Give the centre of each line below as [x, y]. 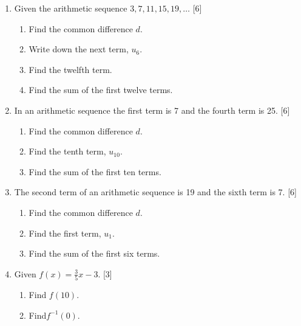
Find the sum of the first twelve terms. [101, 90]
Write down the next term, [79, 49]
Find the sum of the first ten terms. [95, 171]
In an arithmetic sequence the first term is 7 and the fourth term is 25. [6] [152, 110]
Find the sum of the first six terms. [94, 253]
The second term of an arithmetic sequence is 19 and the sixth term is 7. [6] [155, 192]
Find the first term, [65, 233]
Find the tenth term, [67, 151]
